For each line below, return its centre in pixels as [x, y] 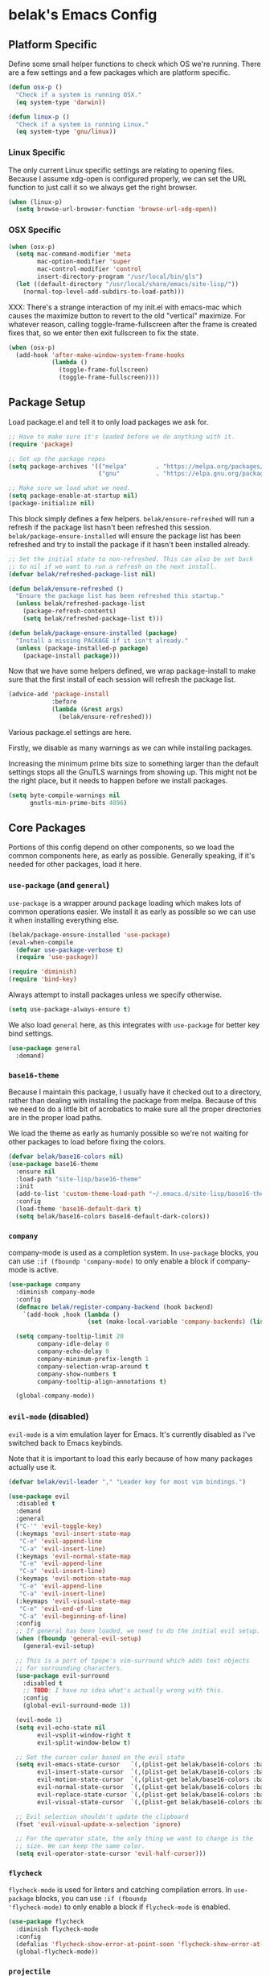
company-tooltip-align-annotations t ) [102, 1381]
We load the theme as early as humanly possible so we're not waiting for [129, 1133]
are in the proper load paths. [55, 1117]
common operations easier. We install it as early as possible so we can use [132, 911]
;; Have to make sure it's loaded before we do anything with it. [122, 437]
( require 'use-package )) [57, 957]
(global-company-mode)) [55, 1396]
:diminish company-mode [55, 1292]
